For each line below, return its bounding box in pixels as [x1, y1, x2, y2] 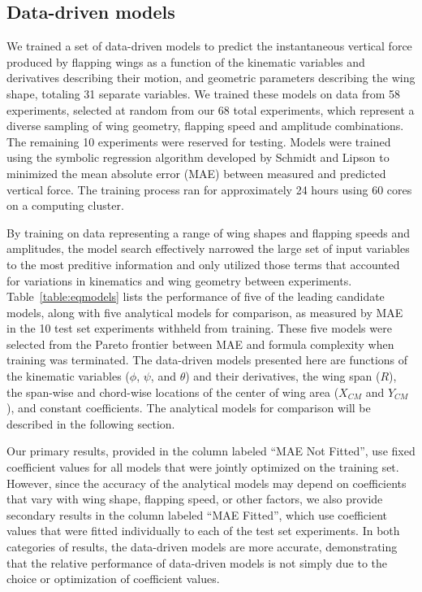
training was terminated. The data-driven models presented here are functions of [6, 351, 408, 368]
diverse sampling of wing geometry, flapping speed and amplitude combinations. [6, 117, 404, 134]
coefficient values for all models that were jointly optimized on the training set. [6, 459, 399, 476]
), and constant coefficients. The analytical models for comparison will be [6, 399, 371, 416]
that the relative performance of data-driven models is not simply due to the [6, 554, 387, 571]
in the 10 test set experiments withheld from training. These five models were [6, 320, 392, 337]
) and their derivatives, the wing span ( [185, 368, 381, 385]
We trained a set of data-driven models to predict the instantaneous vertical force [6, 37, 412, 54]
